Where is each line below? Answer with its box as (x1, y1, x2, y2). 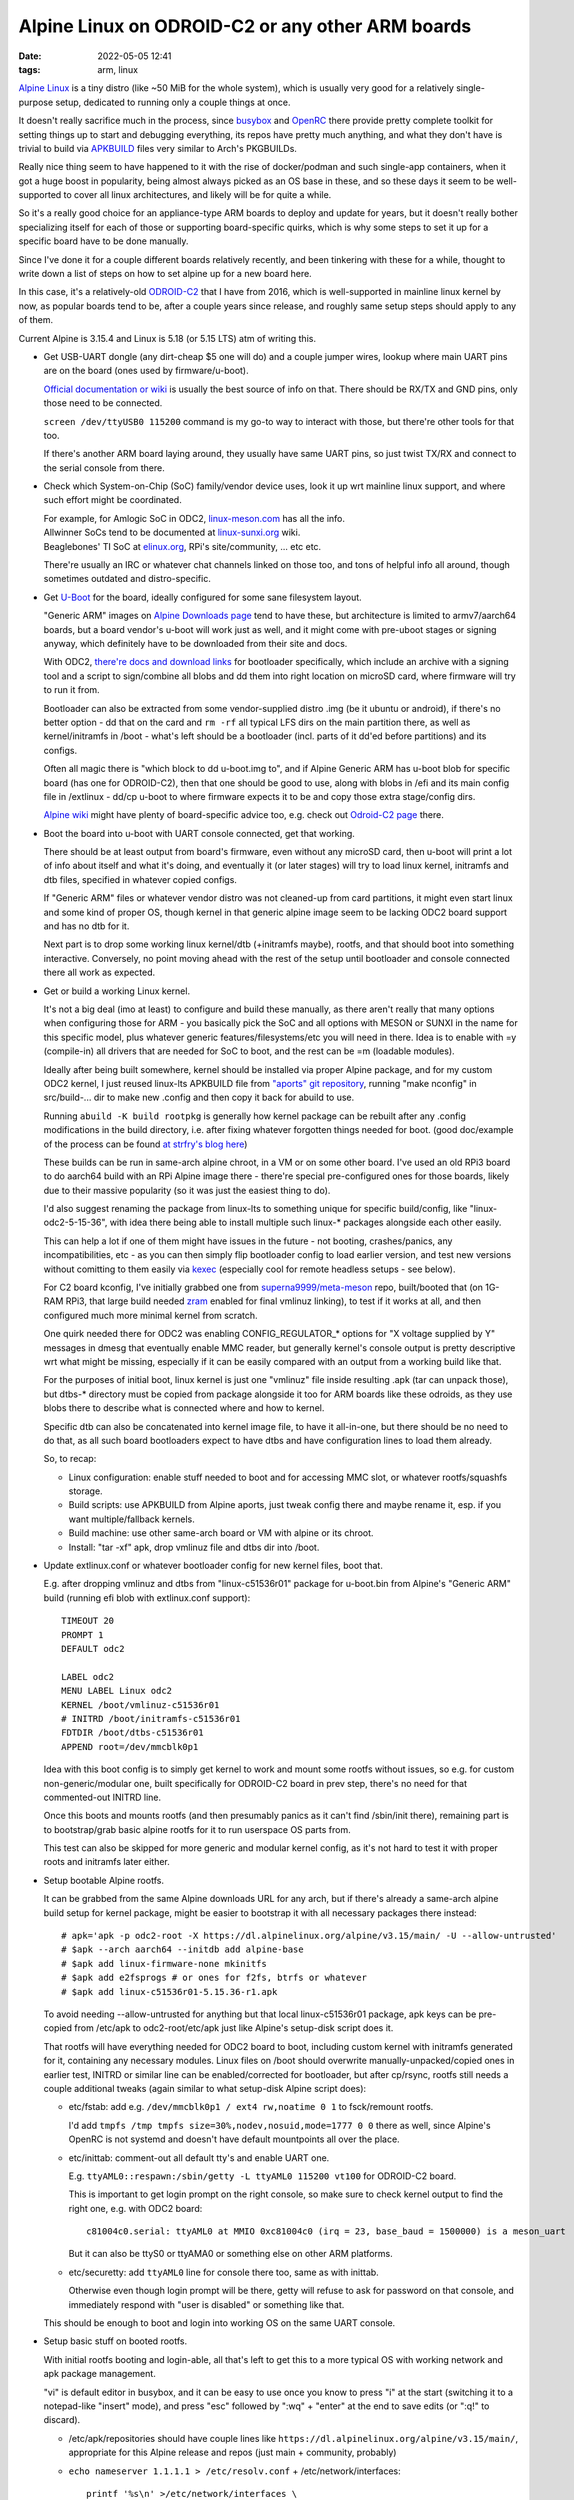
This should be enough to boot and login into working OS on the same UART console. (43, 2317, 396, 2329)
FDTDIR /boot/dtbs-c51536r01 (61, 1727, 204, 1739)
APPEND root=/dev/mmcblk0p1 (61, 1741, 199, 1752)
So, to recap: (43, 1453, 97, 1465)
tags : (18, 63, 41, 75)
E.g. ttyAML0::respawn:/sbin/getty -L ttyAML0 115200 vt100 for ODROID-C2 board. (68, 2170, 457, 2182)
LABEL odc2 (61, 1671, 115, 1682)
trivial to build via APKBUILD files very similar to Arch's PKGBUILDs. (18, 142, 297, 154)
